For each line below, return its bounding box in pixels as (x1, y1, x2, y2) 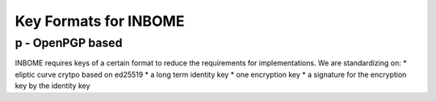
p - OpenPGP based (15, 36, 123, 50)
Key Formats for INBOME (15, 12, 185, 30)
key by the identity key (15, 81, 90, 90)
